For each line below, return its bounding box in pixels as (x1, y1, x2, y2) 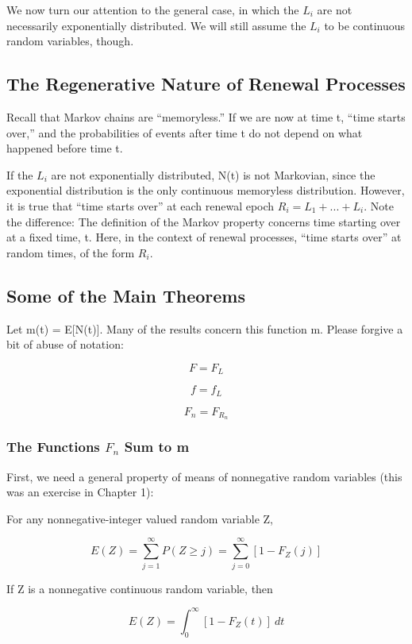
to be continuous (324, 17, 406, 33)
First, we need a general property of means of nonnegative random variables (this (6, 468, 402, 484)
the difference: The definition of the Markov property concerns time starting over (6, 213, 401, 229)
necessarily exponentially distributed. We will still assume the (6, 17, 306, 33)
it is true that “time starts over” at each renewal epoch (6, 197, 275, 214)
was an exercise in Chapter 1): (6, 484, 154, 500)
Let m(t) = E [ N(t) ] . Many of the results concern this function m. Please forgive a (6, 320, 403, 337)
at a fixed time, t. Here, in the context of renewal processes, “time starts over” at (6, 229, 402, 245)
